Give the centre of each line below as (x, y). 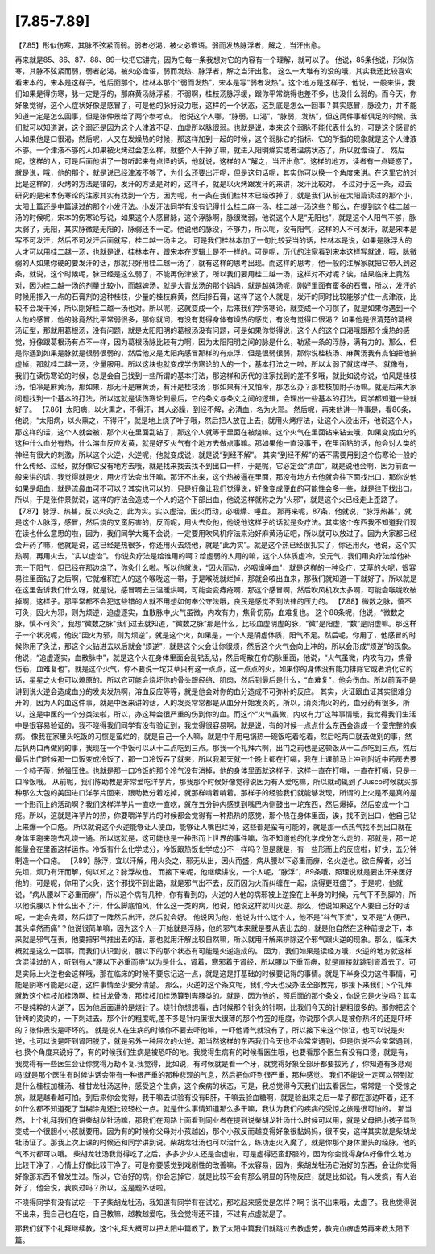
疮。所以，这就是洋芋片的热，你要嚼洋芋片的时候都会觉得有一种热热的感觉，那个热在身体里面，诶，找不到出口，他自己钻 (216, 816)
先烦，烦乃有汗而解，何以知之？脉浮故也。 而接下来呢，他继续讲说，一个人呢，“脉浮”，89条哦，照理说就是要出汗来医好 (214, 872)
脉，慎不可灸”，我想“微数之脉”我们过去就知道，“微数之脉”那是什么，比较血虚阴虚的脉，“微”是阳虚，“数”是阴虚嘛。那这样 (216, 624)
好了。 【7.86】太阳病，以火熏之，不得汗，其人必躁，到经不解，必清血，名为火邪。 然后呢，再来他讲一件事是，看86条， (215, 409)
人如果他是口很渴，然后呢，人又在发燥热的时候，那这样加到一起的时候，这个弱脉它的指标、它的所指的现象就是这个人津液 (216, 139)
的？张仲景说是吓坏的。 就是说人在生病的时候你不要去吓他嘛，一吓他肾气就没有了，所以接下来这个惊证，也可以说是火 (210, 1030)
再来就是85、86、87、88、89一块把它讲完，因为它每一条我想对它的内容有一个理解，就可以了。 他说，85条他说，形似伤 (215, 60)
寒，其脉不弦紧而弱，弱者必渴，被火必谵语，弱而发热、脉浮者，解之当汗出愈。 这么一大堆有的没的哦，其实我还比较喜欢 (213, 71)
